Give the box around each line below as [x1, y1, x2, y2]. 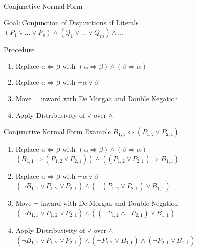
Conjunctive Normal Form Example [4, 126, 111, 136]
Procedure [4, 44, 35, 55]
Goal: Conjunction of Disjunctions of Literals [4, 17, 139, 27]
